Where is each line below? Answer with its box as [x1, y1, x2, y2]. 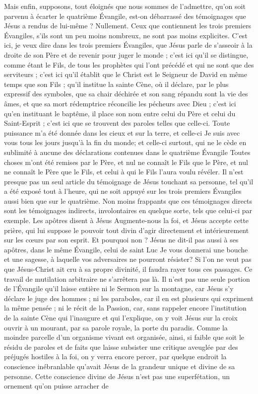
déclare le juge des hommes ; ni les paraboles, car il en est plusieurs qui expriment [4, 293, 254, 303]
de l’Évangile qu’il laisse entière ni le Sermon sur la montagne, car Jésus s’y [4, 283, 234, 294]
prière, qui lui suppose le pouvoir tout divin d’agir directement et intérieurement [4, 225, 249, 235]
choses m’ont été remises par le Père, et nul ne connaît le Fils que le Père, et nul [4, 157, 248, 167]
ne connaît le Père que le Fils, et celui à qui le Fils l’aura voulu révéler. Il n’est [4, 166, 244, 177]
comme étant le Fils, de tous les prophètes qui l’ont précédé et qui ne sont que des [4, 59, 254, 70]
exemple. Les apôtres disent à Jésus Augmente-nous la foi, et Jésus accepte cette [4, 215, 249, 226]
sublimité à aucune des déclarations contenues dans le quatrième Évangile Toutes [4, 147, 251, 157]
